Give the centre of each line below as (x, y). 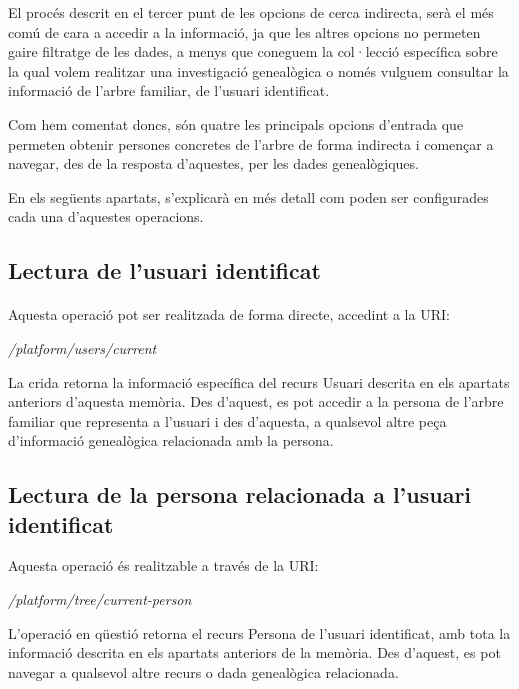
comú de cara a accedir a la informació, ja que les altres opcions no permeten (244, 31)
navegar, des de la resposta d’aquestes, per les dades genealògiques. (213, 163)
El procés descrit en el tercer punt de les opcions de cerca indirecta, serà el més (251, 12)
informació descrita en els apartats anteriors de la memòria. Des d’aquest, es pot (254, 652)
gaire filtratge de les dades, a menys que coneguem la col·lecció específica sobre (253, 51)
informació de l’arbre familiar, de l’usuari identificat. (169, 90)
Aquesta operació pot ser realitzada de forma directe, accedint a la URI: (229, 314)
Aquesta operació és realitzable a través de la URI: (163, 565)
